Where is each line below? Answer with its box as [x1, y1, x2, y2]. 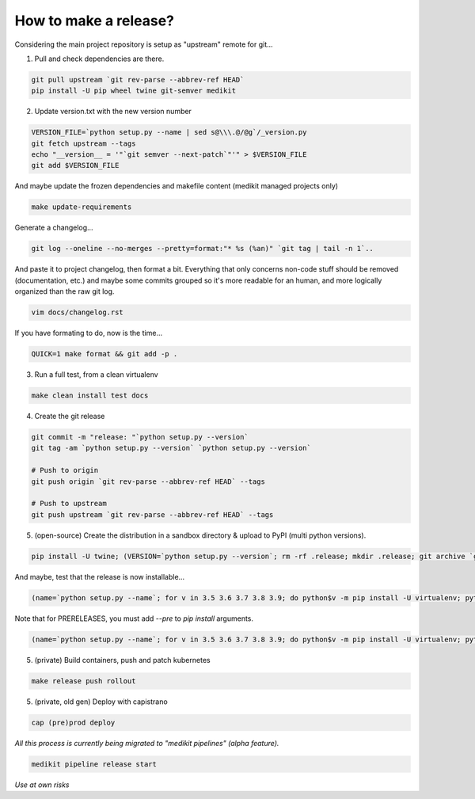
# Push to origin [31, 466, 99, 475]
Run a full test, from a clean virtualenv [34, 370, 158, 379]
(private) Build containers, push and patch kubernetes [34, 655, 211, 664]
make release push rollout [31, 676, 136, 685]
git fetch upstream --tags [31, 139, 136, 148]
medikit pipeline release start [31, 759, 158, 768]
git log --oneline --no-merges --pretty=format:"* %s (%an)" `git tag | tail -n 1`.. [31, 244, 374, 253]
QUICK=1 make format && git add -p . [31, 349, 178, 359]
